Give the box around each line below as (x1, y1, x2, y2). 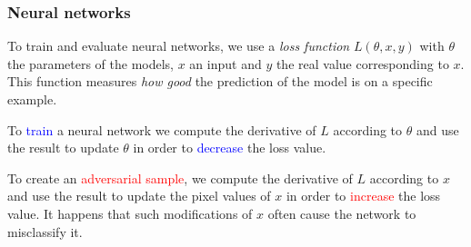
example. (7, 90, 57, 108)
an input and (189, 54, 262, 73)
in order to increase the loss (286, 186, 441, 205)
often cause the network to (267, 203, 416, 222)
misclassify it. (7, 222, 83, 241)
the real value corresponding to (276, 54, 449, 73)
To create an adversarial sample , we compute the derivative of (7, 168, 353, 187)
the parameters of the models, (7, 54, 174, 73)
